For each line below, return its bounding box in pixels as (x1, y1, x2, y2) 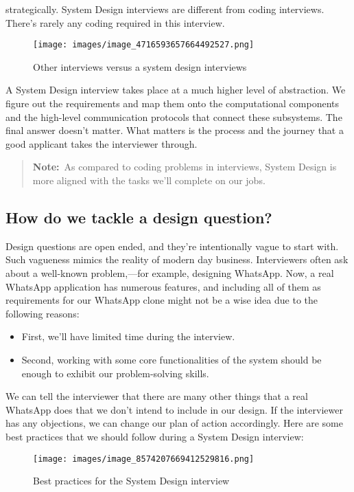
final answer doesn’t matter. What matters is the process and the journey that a (5, 123, 344, 137)
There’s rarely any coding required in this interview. (5, 15, 225, 30)
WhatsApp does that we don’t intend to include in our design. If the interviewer (5, 402, 343, 416)
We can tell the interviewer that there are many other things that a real (5, 389, 308, 403)
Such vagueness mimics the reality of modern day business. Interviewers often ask (5, 252, 349, 267)
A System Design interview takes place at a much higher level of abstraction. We (5, 82, 346, 97)
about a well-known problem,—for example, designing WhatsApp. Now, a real (5, 265, 334, 280)
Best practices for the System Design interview (33, 473, 230, 488)
